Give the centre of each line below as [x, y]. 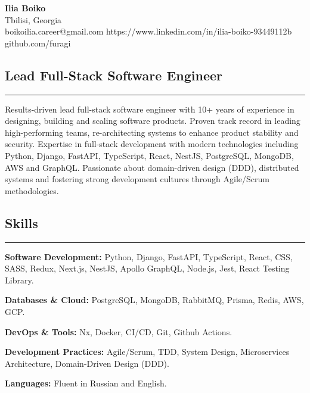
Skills [21, 222]
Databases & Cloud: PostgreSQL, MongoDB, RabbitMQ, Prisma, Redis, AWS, [154, 300]
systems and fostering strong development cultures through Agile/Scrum [137, 179]
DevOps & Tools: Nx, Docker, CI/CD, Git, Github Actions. [119, 331]
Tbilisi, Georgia [33, 19]
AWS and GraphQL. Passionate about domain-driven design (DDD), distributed [152, 167]
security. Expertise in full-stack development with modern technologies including [152, 144]
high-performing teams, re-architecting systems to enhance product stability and [152, 132]
